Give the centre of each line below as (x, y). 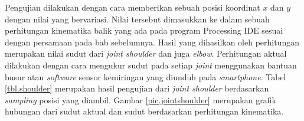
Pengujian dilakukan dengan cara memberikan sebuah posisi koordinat (133, 7)
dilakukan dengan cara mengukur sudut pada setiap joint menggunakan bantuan (151, 65)
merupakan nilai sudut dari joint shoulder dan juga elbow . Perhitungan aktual (146, 53)
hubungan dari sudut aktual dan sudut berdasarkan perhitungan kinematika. (144, 111)
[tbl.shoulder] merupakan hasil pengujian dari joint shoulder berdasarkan (137, 88)
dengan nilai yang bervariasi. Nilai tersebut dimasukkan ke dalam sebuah (137, 19)
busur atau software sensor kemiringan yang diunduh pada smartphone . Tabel (146, 76)
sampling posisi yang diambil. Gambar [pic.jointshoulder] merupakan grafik (140, 99)
